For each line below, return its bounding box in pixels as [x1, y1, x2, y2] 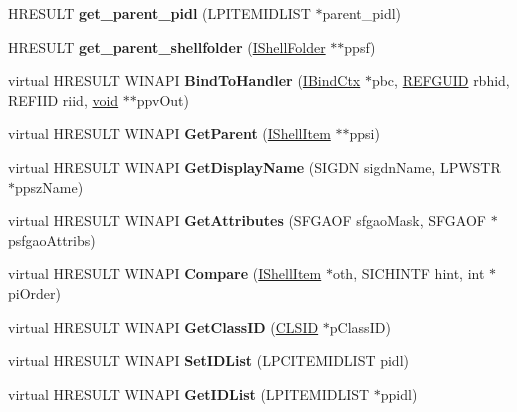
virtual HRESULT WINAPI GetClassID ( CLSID [8, 316, 319, 337]
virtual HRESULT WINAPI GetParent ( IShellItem [8, 123, 331, 144]
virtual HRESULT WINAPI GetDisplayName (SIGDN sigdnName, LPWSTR [8, 156, 501, 177]
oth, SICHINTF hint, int [332, 263, 485, 284]
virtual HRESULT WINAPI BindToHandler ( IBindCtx [8, 70, 361, 91]
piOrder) [8, 282, 61, 303]
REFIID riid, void [8, 89, 119, 110]
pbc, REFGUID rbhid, [371, 70, 510, 91]
